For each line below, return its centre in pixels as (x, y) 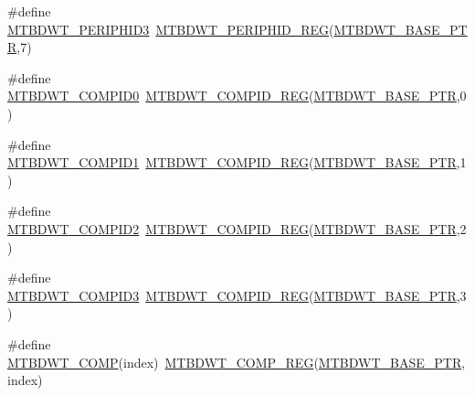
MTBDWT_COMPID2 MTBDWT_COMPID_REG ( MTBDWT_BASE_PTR (232, 228)
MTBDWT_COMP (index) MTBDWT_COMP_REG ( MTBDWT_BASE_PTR (235, 362)
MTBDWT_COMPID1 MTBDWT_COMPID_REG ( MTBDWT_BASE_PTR (232, 162)
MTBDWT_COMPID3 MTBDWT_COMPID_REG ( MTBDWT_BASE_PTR (232, 295)
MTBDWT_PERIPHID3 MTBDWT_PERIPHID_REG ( (171, 29)
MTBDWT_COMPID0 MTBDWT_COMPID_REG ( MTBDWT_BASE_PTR (232, 96)
